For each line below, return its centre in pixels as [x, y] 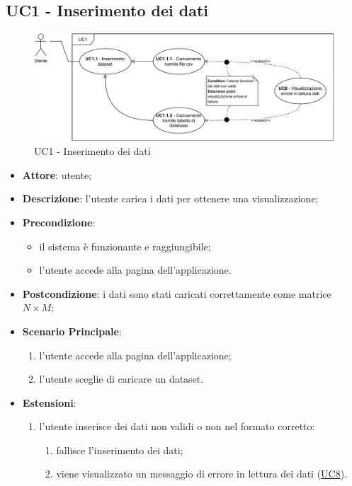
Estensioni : [49, 402]
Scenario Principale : [72, 331]
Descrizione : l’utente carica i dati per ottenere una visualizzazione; [170, 198]
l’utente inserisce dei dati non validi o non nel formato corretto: [177, 426]
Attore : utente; [57, 174]
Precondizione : [59, 222]
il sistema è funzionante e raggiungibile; [125, 246]
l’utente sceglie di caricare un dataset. [121, 379]
